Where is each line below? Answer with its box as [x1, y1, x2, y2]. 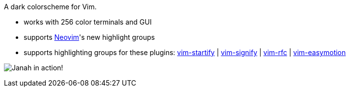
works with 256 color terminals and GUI [24, 18, 152, 26]
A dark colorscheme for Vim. [4, 2, 97, 11]
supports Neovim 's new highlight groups [24, 33, 155, 41]
